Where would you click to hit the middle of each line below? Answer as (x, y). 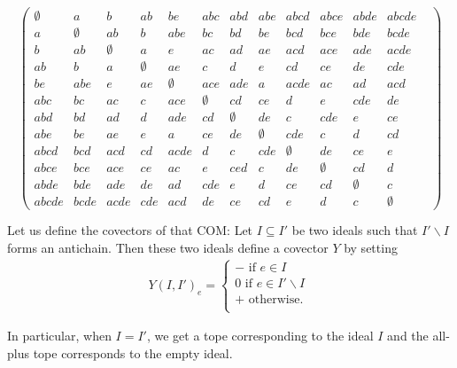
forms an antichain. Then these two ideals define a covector (168, 248)
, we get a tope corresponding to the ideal (260, 336)
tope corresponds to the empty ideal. (133, 352)
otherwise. (276, 299)
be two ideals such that (355, 230)
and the (408, 336)
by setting (371, 248)
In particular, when (59, 336)
